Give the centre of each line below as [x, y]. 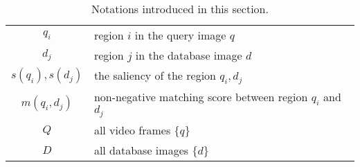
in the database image [189, 55]
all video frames [132, 130]
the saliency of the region [155, 75]
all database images [141, 150]
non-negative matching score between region [201, 96]
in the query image [180, 35]
